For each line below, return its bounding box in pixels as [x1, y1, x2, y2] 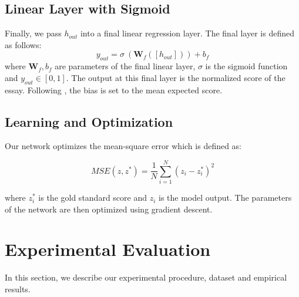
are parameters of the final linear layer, [55, 60, 196, 72]
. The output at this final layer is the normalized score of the [66, 71, 285, 83]
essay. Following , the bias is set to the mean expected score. [5, 83, 223, 96]
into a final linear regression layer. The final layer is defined [80, 27, 294, 39]
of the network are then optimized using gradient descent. [5, 203, 213, 215]
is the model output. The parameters [159, 191, 292, 204]
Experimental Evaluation [5, 237, 211, 261]
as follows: [5, 38, 42, 50]
